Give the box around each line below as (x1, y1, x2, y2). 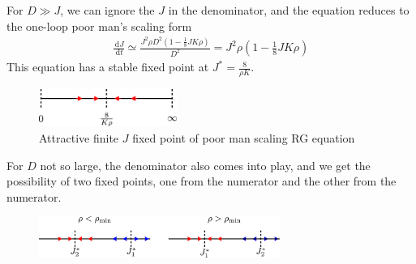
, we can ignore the (60, 2, 155, 18)
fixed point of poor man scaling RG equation (132, 130, 355, 146)
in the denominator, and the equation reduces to (168, 2, 410, 18)
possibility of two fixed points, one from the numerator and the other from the (6, 172, 397, 189)
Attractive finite (39, 130, 119, 146)
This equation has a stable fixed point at (6, 58, 209, 75)
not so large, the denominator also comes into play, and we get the (40, 156, 371, 173)
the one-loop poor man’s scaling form (6, 17, 192, 34)
